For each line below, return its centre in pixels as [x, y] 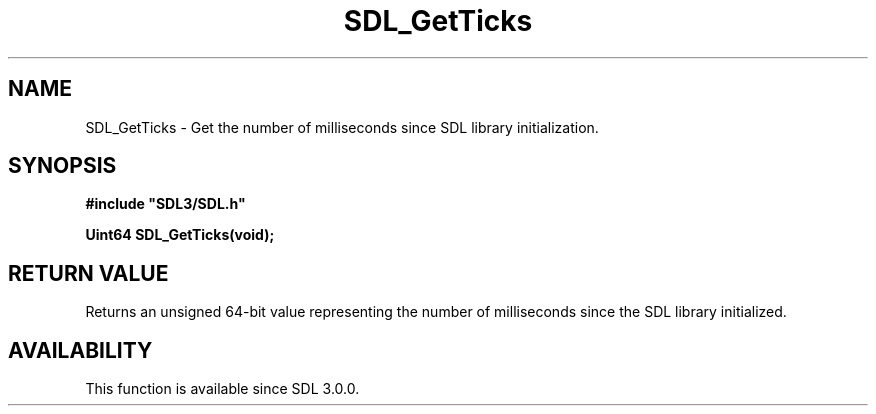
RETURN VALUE [88, 273]
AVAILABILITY [80, 350]
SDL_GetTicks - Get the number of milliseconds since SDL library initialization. [342, 127]
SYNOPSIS [62, 166]
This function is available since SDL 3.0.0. [222, 389]
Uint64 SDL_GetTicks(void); [180, 235]
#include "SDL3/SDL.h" [165, 204]
